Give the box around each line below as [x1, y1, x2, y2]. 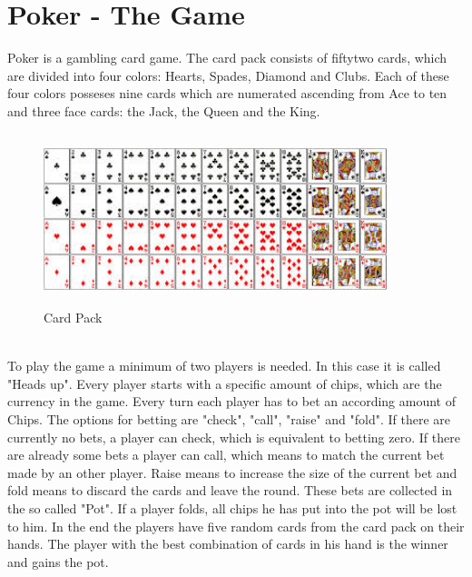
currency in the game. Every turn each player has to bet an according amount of [7, 392, 457, 411]
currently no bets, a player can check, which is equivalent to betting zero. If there [7, 427, 460, 446]
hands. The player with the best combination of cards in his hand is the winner [7, 534, 448, 553]
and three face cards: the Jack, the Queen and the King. [7, 101, 320, 120]
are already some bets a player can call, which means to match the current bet [7, 445, 445, 464]
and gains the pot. [7, 552, 109, 571]
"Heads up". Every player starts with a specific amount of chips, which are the [7, 373, 442, 393]
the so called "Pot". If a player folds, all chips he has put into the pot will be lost [7, 499, 457, 517]
